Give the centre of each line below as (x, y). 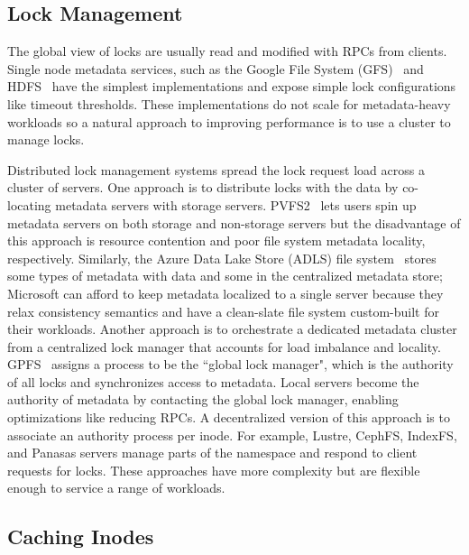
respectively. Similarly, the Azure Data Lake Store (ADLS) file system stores (222, 258)
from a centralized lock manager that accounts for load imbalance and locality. (224, 346)
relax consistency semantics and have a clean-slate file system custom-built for (223, 311)
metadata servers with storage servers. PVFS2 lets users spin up (236, 204)
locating (29, 204)
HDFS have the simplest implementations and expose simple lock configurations (232, 86)
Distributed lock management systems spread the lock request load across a (216, 169)
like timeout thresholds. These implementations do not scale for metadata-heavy (229, 103)
